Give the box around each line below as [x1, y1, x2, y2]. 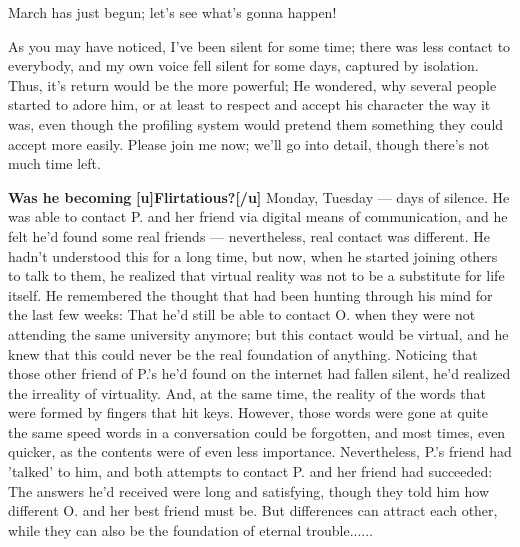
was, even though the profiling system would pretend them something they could [8, 113, 504, 134]
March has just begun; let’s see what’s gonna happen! [8, 2, 337, 22]
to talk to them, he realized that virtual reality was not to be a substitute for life [8, 265, 505, 286]
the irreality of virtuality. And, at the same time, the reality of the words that [8, 382, 486, 403]
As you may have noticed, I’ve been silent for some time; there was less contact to [8, 35, 511, 56]
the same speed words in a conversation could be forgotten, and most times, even [8, 421, 506, 442]
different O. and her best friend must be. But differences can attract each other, [8, 500, 498, 521]
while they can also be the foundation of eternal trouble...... [8, 519, 373, 540]
